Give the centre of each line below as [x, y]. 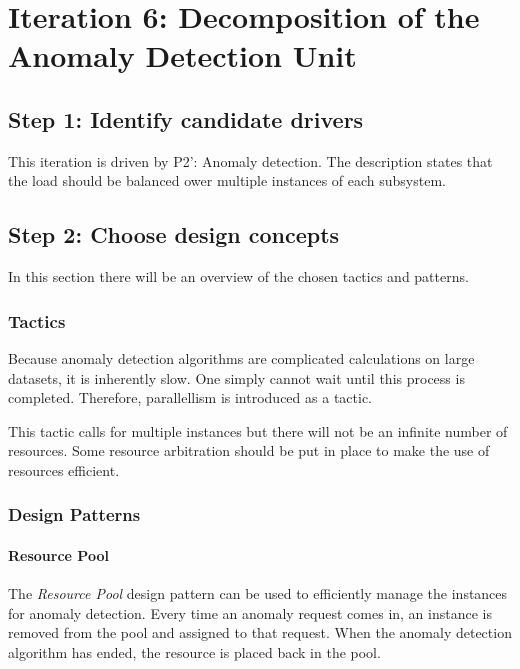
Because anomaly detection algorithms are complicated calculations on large [241, 357]
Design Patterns [74, 514]
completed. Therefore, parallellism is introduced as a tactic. [190, 397]
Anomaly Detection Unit [182, 55]
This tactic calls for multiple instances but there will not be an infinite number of [258, 430]
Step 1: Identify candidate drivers [186, 118]
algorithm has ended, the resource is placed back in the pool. [194, 651]
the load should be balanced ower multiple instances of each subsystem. [227, 180]
